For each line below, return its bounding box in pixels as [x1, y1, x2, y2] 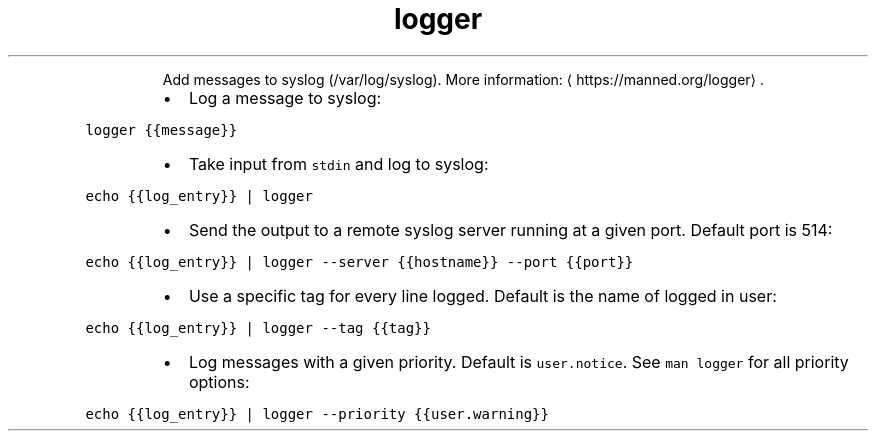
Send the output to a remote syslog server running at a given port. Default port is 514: [188, 219, 833, 240]
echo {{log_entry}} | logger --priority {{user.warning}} [85, 405, 549, 422]
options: [188, 371, 250, 392]
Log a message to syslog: [188, 87, 382, 108]
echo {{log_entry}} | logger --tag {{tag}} [85, 319, 431, 336]
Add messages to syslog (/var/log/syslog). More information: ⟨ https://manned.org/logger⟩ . [162, 70, 765, 88]
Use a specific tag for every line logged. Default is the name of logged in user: [188, 285, 777, 306]
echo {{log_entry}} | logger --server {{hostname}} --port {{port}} [85, 253, 634, 270]
